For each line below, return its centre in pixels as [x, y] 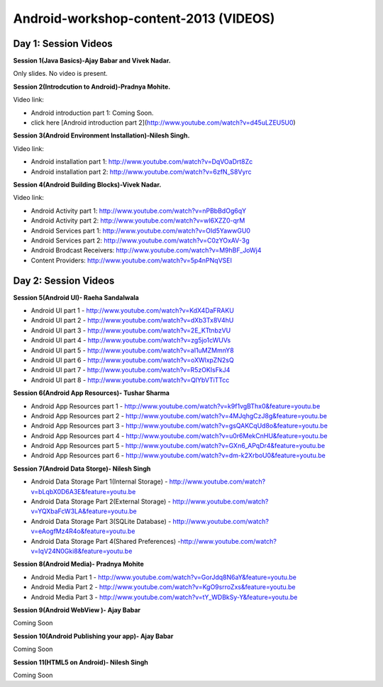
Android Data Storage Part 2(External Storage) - [101, 502]
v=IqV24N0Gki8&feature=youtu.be [82, 551]
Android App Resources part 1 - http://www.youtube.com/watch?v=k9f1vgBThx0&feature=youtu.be [176, 406]
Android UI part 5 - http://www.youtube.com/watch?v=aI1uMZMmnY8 [132, 350]
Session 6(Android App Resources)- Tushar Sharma [91, 393]
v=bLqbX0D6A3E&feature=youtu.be [83, 491]
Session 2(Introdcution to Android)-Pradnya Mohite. [92, 86]
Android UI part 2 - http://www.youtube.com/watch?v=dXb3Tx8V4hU [132, 320]
